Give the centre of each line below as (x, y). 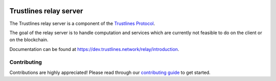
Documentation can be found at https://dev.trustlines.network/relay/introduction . (94, 49)
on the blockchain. (29, 40)
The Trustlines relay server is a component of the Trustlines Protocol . (82, 23)
